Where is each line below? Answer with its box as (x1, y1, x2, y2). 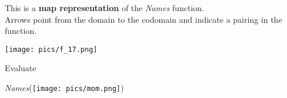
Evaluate (5, 62, 36, 74)
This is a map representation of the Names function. (5, 2, 204, 13)
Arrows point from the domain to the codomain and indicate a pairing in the (5, 13, 282, 25)
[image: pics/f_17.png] (5, 45, 98, 54)
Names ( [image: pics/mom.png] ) (5, 82, 124, 94)
